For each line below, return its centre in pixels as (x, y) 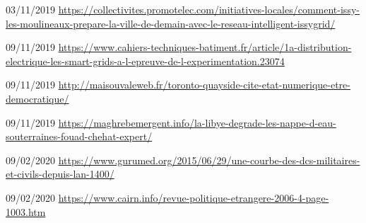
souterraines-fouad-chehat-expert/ (79, 136)
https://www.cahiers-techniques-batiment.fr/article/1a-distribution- (205, 47)
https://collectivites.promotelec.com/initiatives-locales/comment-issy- (209, 9)
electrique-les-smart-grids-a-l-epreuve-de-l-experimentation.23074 (145, 61)
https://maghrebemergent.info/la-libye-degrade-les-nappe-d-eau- (197, 122)
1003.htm (26, 211)
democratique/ (37, 98)
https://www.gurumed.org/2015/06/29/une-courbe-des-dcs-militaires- (209, 160)
